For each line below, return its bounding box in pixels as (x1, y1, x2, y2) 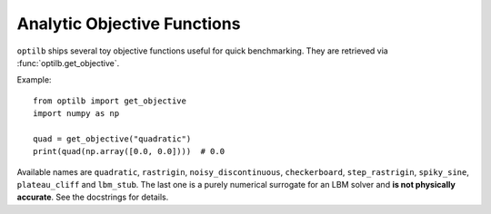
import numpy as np (33, 109, 120, 119)
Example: (16, 74, 52, 85)
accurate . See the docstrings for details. (16, 191, 169, 203)
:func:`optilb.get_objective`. (16, 57, 120, 68)
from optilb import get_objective (33, 95, 186, 106)
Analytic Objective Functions (16, 14, 241, 34)
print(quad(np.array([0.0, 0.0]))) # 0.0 (33, 146, 225, 157)
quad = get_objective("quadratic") (33, 133, 192, 144)
